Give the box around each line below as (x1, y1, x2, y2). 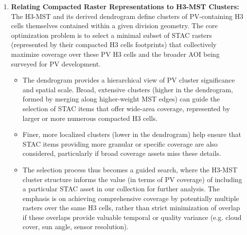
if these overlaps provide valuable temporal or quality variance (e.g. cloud (22, 212, 242, 222)
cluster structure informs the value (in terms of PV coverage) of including (22, 174, 242, 184)
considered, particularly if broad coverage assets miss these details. (22, 148, 221, 158)
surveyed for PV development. (11, 58, 101, 68)
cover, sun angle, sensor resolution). (22, 221, 129, 232)
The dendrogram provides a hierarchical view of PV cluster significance (22, 75, 235, 85)
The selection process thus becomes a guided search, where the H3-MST (22, 164, 238, 174)
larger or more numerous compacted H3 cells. (22, 113, 158, 123)
